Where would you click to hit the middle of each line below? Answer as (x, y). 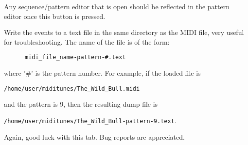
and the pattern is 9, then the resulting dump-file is (81, 104)
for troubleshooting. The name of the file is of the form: (87, 41)
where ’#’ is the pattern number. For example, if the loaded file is (102, 73)
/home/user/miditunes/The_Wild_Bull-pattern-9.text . (90, 120)
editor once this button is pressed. (55, 16)
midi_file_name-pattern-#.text (75, 57)
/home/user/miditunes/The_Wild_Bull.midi (72, 89)
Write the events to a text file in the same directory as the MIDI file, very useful (124, 32)
